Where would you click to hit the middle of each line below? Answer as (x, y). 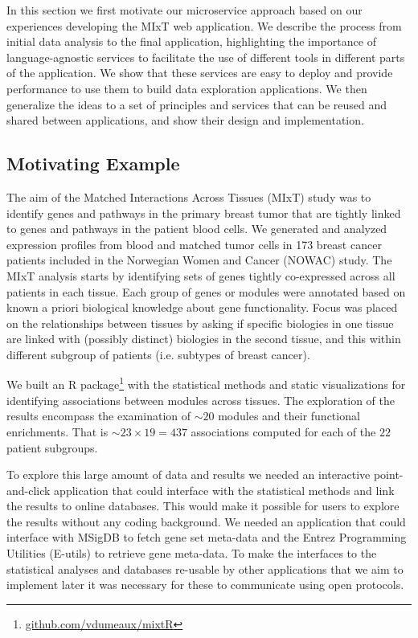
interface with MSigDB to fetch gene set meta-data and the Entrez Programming (207, 537)
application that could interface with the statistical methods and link (224, 490)
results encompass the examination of (98, 416)
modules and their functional (289, 416)
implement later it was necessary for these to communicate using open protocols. (205, 585)
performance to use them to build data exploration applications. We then (187, 88)
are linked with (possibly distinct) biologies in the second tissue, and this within (204, 339)
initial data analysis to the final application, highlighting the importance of (191, 41)
